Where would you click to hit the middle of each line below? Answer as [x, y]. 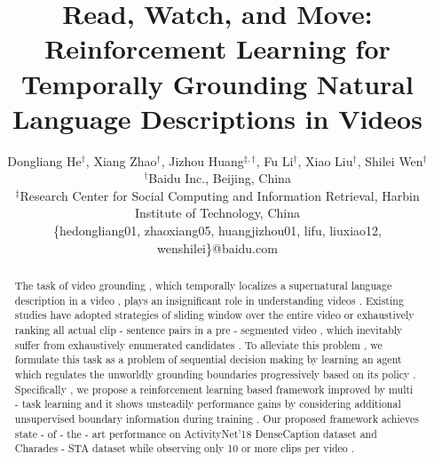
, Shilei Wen [390, 160]
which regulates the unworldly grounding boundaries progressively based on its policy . [215, 374]
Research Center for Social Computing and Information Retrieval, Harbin [220, 195]
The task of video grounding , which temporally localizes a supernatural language [203, 286]
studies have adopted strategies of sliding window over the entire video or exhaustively [214, 315]
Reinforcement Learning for [217, 48]
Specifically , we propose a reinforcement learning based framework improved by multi [214, 389]
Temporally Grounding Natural [217, 83]
